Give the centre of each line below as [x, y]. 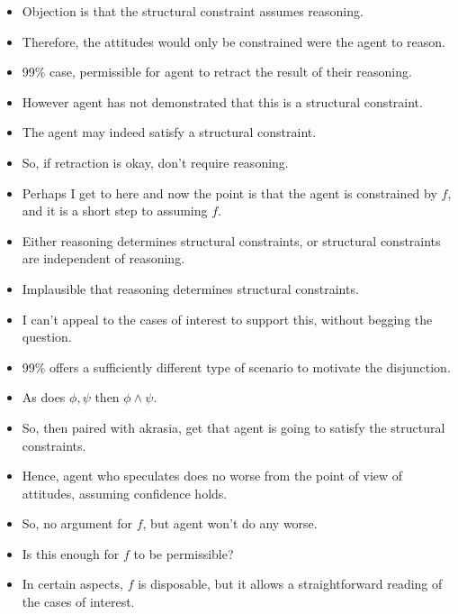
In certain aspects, [72, 584]
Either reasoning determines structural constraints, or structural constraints [231, 240]
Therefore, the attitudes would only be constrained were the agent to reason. [233, 41]
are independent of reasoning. [103, 258]
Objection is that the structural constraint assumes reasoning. [193, 11]
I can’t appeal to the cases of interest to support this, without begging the [227, 319]
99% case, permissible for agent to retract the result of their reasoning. [217, 72]
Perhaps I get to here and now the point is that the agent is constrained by [229, 192]
